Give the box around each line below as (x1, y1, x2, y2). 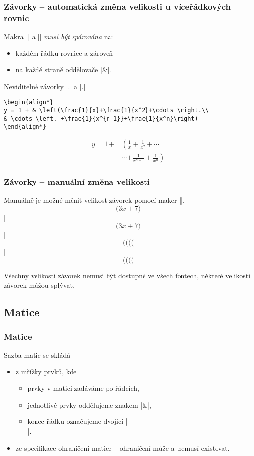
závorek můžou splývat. (4, 280, 74, 290)
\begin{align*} (4, 98, 54, 106)
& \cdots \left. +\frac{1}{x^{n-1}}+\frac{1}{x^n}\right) (4, 115, 198, 122)
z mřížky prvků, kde (15, 366, 77, 376)
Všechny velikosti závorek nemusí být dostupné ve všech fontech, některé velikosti (4, 270, 251, 280)
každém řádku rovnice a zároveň (15, 47, 113, 58)
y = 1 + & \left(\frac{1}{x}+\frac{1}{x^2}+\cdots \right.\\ (4, 107, 209, 114)
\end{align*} (4, 123, 46, 131)
